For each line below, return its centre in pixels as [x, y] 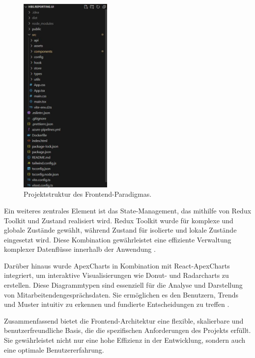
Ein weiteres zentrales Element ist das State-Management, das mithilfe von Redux [128, 210]
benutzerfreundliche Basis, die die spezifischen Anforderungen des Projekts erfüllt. [127, 330]
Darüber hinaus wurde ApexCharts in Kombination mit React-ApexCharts [117, 265]
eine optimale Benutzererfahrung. [54, 349]
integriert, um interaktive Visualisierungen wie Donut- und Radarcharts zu [116, 275]
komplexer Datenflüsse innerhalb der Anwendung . [80, 249]
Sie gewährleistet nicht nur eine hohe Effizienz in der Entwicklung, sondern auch [125, 340]
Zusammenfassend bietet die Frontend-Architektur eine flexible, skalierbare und [124, 320]
